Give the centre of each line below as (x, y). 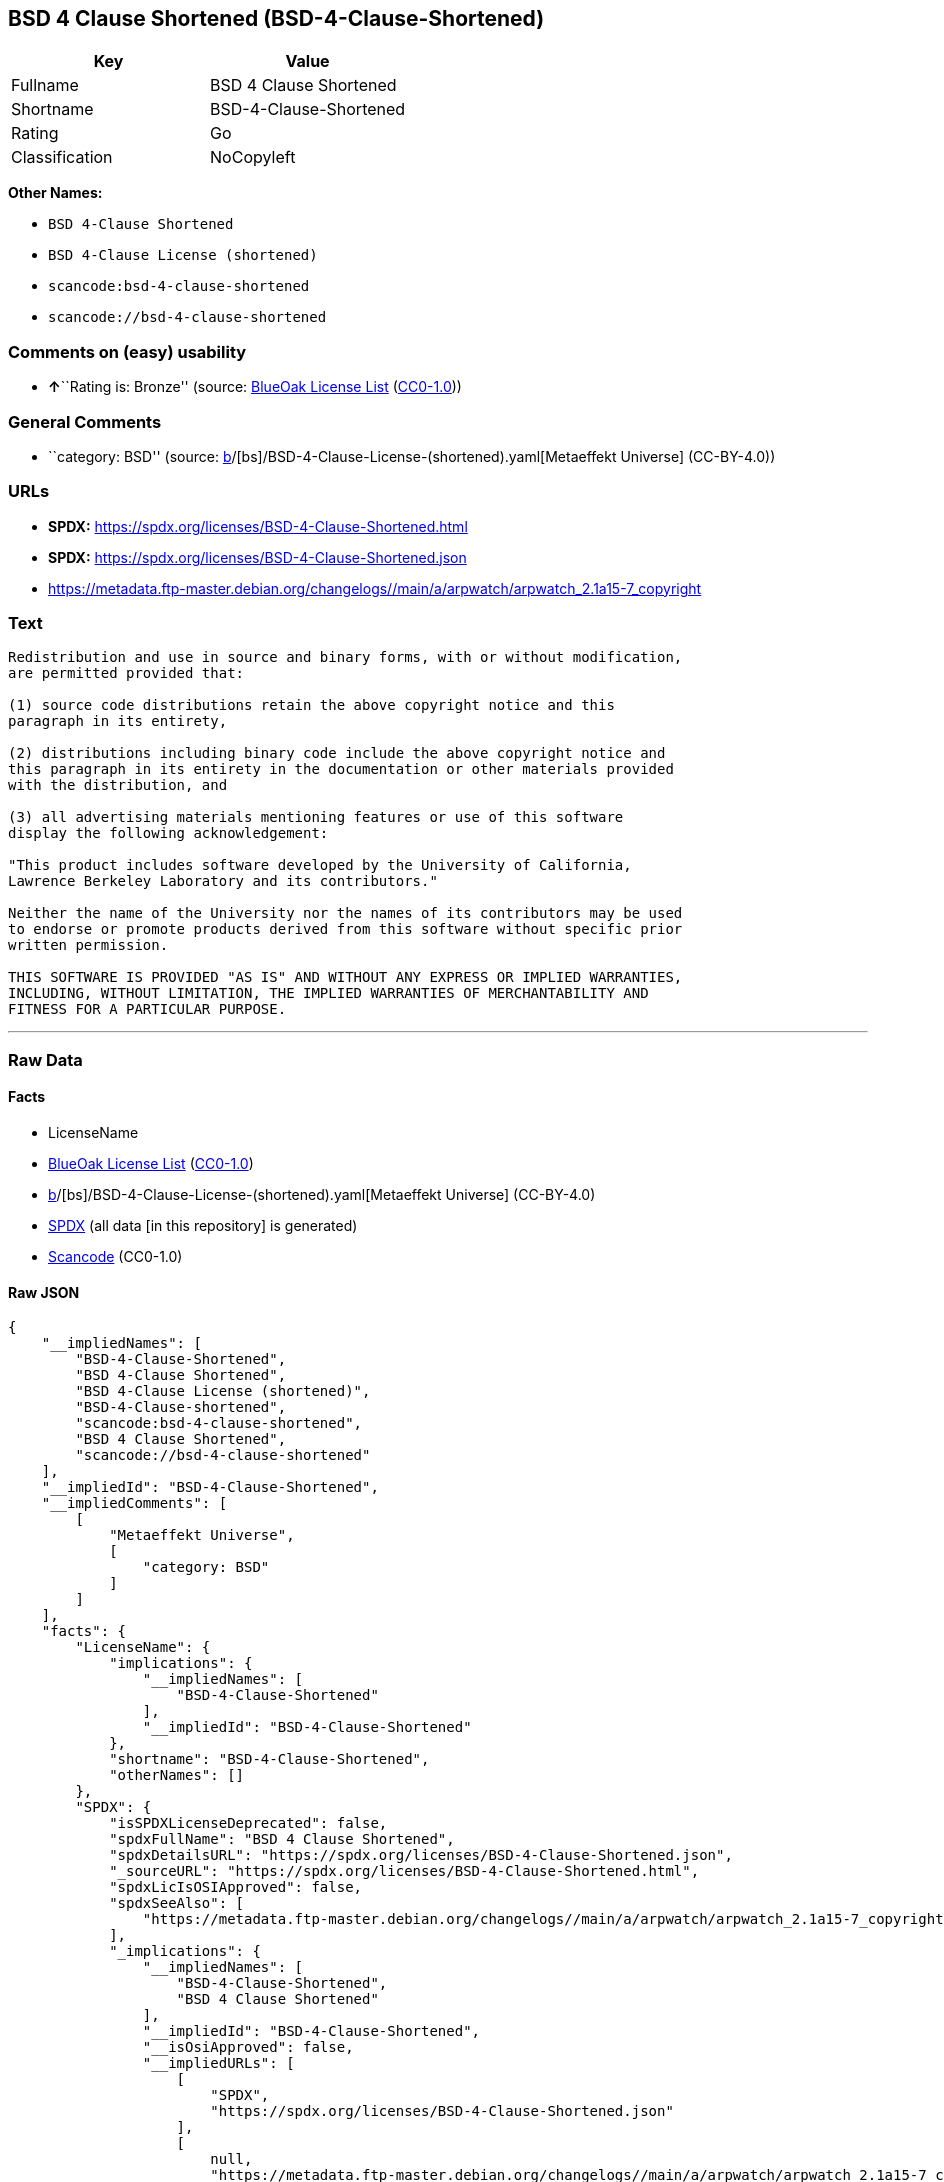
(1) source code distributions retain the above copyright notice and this (311, 705)
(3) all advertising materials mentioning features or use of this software (316, 817)
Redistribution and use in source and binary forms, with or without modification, (345, 657)
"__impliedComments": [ (134, 1503)
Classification (62, 157)
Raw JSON (44, 1292)
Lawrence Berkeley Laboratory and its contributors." (223, 881)
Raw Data (45, 1059)
